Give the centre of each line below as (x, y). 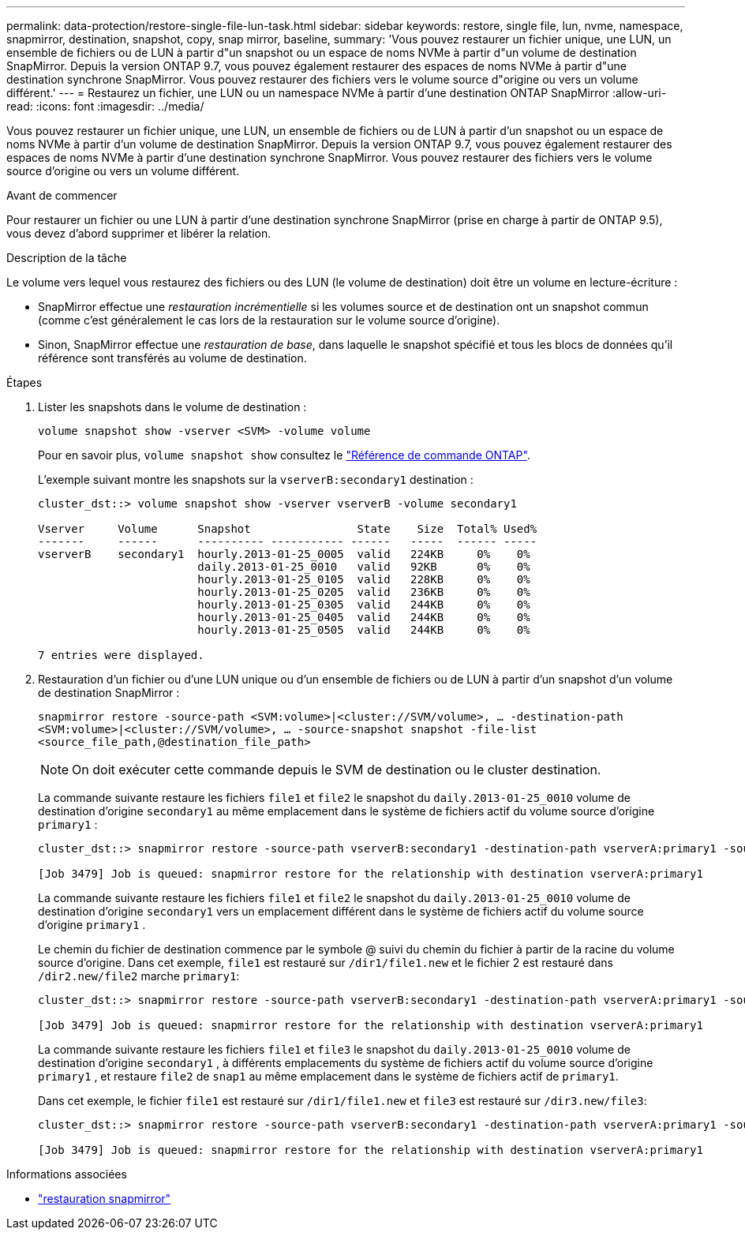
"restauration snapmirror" (105, 1199)
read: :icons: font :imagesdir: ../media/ (105, 106)
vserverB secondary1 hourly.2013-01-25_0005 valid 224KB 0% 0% (284, 554)
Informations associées (67, 1174)
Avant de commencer (62, 195)
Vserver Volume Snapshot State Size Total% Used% (288, 529)
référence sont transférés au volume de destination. (172, 358)
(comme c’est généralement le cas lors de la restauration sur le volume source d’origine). (269, 320)
